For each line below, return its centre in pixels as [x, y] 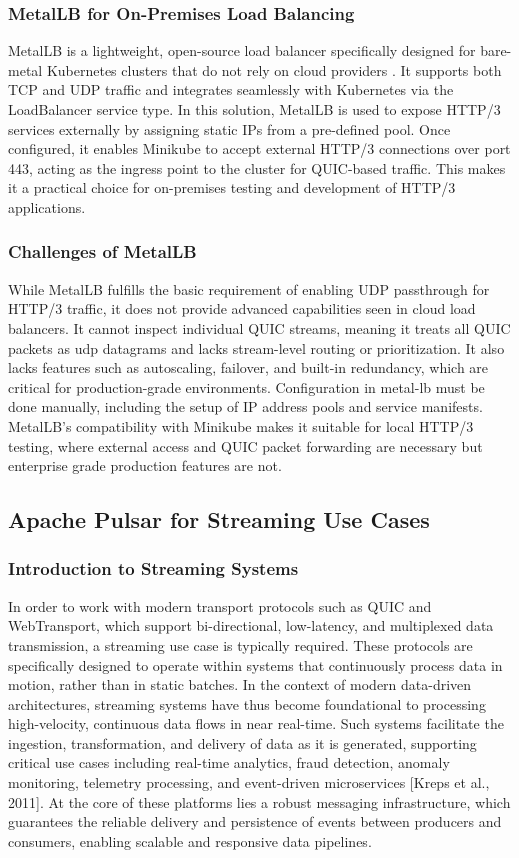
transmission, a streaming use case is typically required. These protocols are [240, 644]
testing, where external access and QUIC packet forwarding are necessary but [245, 445]
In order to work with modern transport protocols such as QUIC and [220, 605]
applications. [47, 206]
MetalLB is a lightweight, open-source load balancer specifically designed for [242, 50]
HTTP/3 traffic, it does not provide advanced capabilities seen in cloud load [242, 308]
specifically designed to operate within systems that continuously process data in [255, 664]
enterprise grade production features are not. [145, 465]
